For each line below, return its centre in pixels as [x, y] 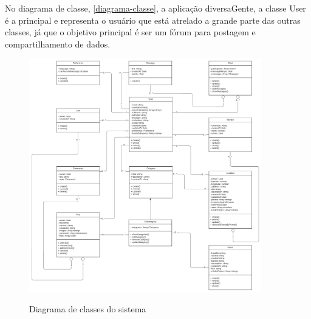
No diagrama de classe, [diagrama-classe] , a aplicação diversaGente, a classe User [155, 8]
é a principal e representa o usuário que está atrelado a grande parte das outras [153, 20]
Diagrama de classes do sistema [88, 309]
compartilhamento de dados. [58, 44]
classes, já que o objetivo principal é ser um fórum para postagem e [130, 32]
